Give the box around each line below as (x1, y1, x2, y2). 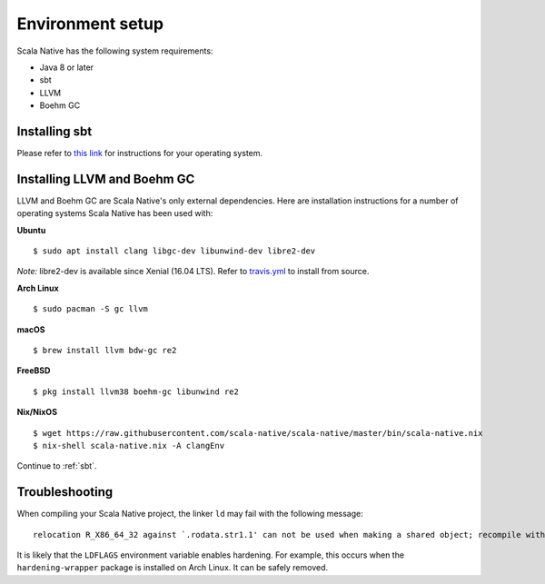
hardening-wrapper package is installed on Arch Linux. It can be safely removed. (16, 562, 329, 573)
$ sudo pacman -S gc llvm (33, 304, 149, 314)
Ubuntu (16, 224, 46, 235)
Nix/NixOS (16, 407, 58, 418)
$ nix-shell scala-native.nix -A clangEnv (33, 440, 225, 450)
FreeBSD (16, 365, 51, 376)
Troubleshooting (16, 484, 114, 500)
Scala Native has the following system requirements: (16, 45, 213, 56)
